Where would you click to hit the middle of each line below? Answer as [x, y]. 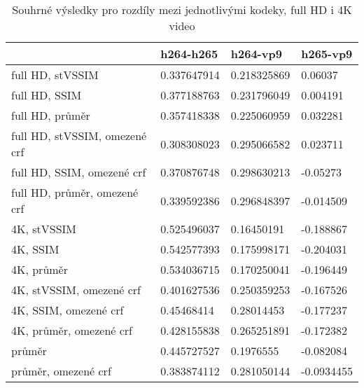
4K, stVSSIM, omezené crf [76, 290]
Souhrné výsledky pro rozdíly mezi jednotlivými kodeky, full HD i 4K [182, 9]
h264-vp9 [256, 54]
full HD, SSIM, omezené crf [79, 172]
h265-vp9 [327, 54]
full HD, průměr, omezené [75, 192]
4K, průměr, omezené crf [72, 330]
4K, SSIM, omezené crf [68, 310]
